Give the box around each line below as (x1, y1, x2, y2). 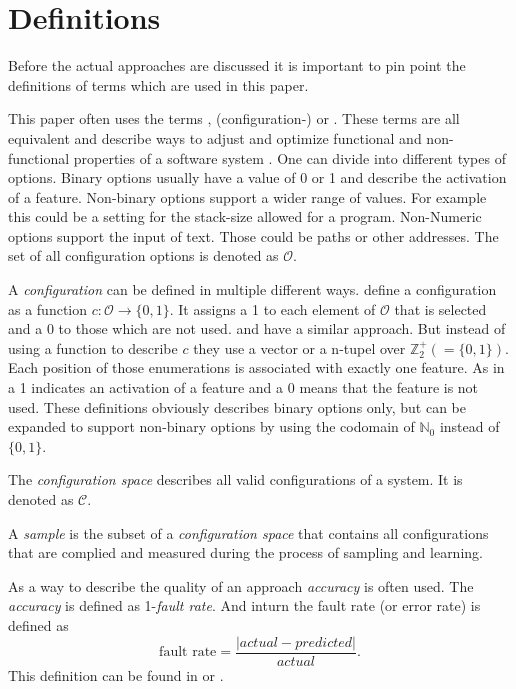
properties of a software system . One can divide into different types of (73, 147, 506, 168)
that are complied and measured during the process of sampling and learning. (8, 542, 483, 563)
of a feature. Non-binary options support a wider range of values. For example (8, 186, 487, 207)
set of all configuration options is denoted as (8, 245, 279, 266)
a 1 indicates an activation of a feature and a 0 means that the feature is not (8, 377, 479, 398)
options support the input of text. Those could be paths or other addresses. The (8, 225, 499, 246)
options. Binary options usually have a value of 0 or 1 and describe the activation (8, 167, 507, 188)
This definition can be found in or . (8, 664, 224, 685)
